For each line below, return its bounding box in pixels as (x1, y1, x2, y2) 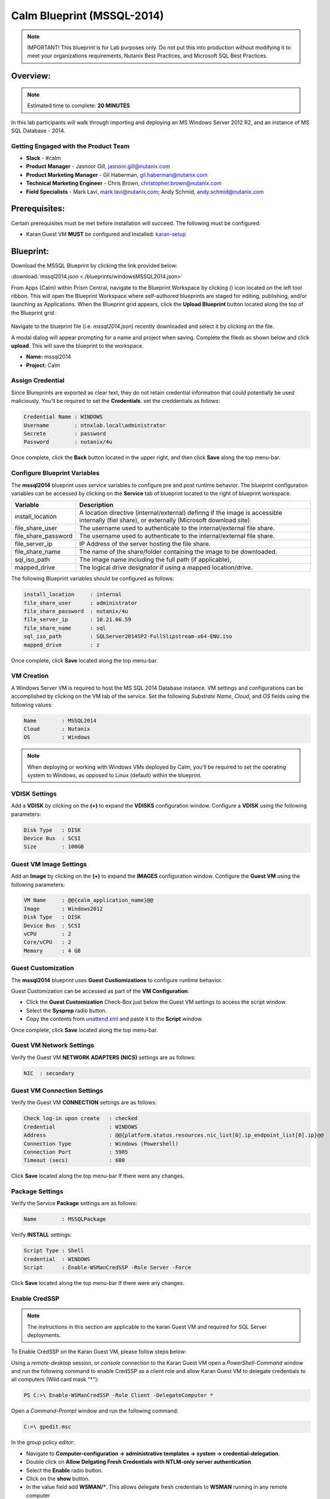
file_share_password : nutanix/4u (23, 608, 128, 615)
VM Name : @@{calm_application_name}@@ (23, 897, 154, 904)
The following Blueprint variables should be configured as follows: (11, 575, 174, 582)
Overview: (11, 71, 51, 81)
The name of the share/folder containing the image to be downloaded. (79, 547, 277, 556)
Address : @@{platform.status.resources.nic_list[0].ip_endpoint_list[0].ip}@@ (23, 1132, 324, 1139)
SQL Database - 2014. (11, 127, 66, 134)
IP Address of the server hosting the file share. (79, 540, 211, 548)
